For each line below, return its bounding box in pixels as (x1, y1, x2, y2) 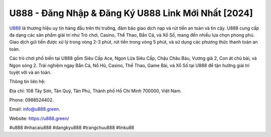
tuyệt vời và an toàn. (9, 69, 52, 75)
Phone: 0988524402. (9, 97, 54, 103)
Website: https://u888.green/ (9, 115, 69, 121)
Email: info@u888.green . (9, 106, 60, 112)
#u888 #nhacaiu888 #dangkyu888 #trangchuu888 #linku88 (9, 124, 134, 130)
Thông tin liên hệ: (9, 78, 46, 85)
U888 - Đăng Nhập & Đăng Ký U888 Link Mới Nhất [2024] (9, 8, 253, 19)
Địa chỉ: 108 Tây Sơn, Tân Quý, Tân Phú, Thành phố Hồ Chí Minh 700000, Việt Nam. (9, 88, 182, 94)
